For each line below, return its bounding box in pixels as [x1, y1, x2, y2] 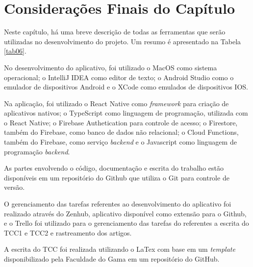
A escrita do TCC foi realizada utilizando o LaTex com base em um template [4, 244, 235, 254]
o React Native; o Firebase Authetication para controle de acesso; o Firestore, [4, 117, 238, 127]
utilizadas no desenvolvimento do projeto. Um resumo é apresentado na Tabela [4, 36, 241, 46]
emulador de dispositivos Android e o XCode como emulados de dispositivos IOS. [4, 82, 248, 92]
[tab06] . [4, 46, 26, 56]
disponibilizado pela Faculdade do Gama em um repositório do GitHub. [4, 254, 220, 264]
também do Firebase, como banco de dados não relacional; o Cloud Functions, [4, 127, 239, 137]
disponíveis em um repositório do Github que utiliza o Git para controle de [4, 172, 229, 182]
